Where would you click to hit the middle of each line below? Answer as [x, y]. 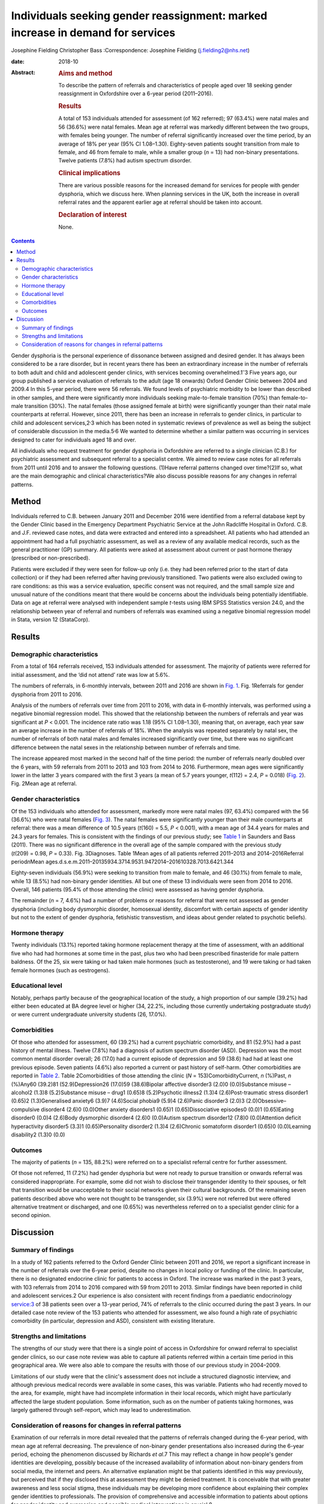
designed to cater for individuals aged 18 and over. [73, 440]
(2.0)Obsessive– [266, 1101]
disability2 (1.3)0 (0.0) [38, 1135]
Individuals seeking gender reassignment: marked [139, 16]
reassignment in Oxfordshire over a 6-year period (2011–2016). [136, 94]
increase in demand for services [93, 32]
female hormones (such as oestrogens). [61, 970]
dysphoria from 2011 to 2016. [47, 694]
